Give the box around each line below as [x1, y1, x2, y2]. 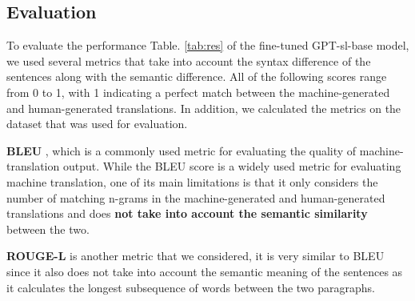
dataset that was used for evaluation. [6, 115, 188, 132]
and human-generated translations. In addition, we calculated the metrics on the [6, 99, 401, 116]
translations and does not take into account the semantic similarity [6, 205, 368, 222]
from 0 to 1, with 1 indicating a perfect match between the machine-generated [6, 83, 390, 100]
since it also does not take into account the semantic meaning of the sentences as [6, 263, 403, 279]
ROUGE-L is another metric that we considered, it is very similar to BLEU [6, 247, 385, 264]
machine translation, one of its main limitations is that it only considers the [6, 173, 378, 190]
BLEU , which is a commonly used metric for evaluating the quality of [6, 142, 357, 159]
